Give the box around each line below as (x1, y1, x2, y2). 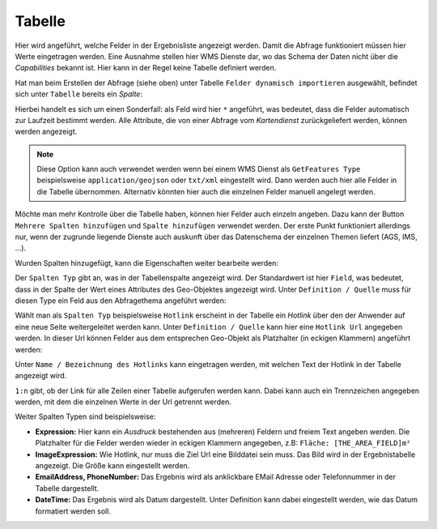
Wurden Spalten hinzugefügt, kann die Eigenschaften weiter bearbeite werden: (15, 258, 279, 267)
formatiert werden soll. (35, 506, 111, 516)
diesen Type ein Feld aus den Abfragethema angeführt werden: (15, 296, 227, 305)
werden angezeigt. (15, 126, 78, 137)
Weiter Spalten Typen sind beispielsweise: (15, 412, 156, 421)
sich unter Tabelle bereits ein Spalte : (15, 89, 143, 99)
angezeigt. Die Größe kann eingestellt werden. (35, 461, 190, 471)
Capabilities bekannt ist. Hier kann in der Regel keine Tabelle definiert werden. (15, 63, 277, 73)
